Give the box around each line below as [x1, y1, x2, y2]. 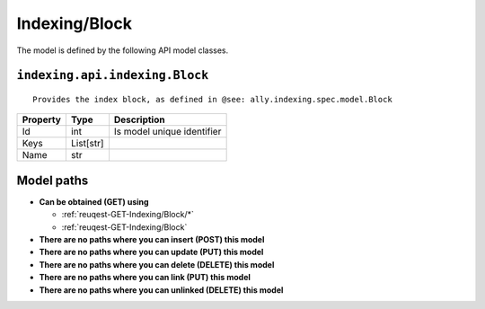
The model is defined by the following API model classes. [16, 45, 229, 56]
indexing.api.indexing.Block [16, 68, 209, 83]
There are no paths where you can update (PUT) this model [39, 247, 264, 258]
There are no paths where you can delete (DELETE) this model [39, 259, 275, 269]
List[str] [70, 137, 104, 150]
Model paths [16, 172, 89, 188]
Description [113, 113, 165, 126]
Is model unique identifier [113, 126, 222, 138]
